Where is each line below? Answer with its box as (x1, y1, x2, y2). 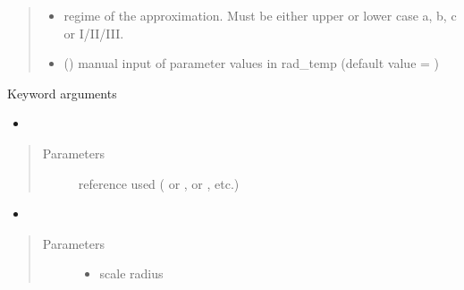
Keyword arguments (7, 83, 117, 102)
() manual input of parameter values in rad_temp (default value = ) (63, 54, 440, 72)
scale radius (99, 264, 164, 283)
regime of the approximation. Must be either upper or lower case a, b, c (63, 6, 457, 24)
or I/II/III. (63, 23, 124, 42)
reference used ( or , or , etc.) (78, 174, 240, 192)
